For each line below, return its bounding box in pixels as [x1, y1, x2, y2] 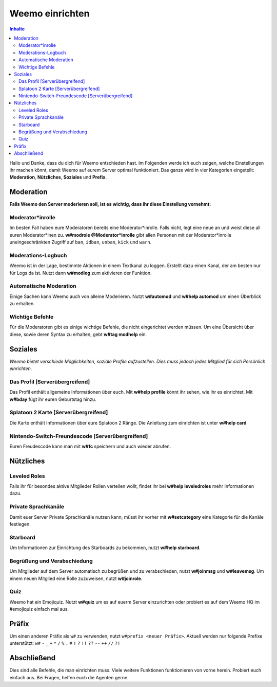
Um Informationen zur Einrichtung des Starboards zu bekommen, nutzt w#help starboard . [9, 544, 201, 551]
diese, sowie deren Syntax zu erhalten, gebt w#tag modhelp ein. [9, 331, 147, 337]
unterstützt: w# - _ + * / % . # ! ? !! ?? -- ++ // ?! [9, 640, 121, 646]
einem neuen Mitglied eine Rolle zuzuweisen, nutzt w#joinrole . [9, 575, 143, 582]
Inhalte [9, 26, 25, 32]
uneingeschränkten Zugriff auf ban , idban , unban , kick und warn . [9, 239, 152, 245]
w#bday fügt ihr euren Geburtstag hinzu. [9, 396, 96, 402]
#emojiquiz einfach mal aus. [9, 606, 69, 612]
